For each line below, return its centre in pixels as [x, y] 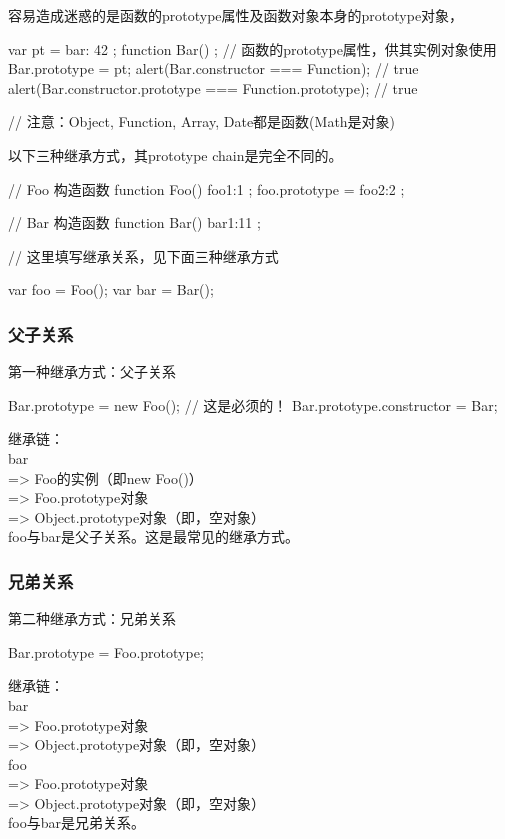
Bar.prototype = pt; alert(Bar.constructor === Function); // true [213, 68]
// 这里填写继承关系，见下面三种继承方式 [143, 255]
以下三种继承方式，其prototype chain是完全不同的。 [175, 154]
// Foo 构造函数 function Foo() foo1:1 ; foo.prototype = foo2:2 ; [206, 188]
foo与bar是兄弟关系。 [76, 822]
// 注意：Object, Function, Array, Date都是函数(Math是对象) [202, 121]
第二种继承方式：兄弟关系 [92, 618]
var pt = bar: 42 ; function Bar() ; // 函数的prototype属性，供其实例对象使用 [252, 48]
